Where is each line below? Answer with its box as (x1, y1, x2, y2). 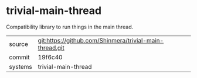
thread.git (38, 44, 64, 52)
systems (9, 62, 32, 70)
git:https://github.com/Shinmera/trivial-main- (38, 36, 164, 44)
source (9, 40, 28, 48)
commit (9, 53, 30, 61)
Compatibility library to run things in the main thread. (6, 23, 134, 30)
